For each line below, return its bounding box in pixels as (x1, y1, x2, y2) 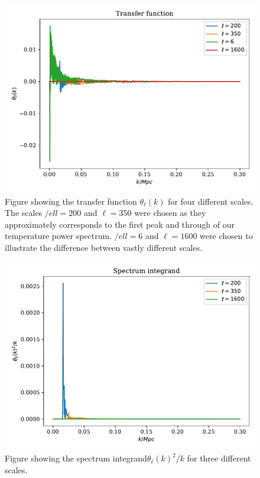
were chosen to (200, 230, 253, 242)
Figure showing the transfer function (5, 195, 137, 207)
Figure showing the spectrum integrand (5, 452, 147, 464)
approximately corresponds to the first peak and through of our (5, 218, 235, 230)
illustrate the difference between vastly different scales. (5, 241, 203, 253)
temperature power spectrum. (5, 230, 112, 242)
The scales (5, 206, 43, 219)
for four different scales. (168, 195, 253, 207)
